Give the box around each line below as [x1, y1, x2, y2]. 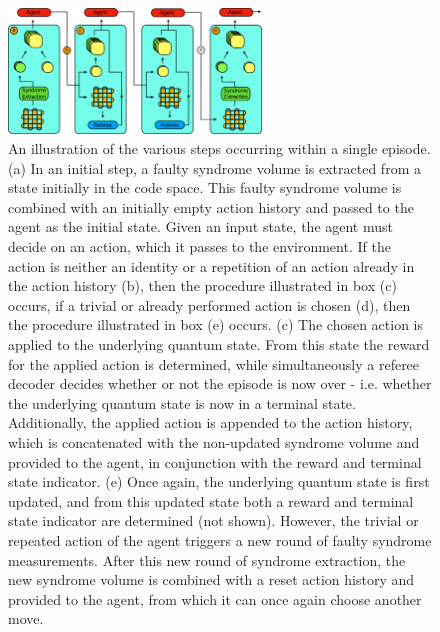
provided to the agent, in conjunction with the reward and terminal [8, 451, 422, 472]
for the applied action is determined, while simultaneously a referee [8, 353, 420, 374]
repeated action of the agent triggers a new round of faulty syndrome [8, 529, 432, 550]
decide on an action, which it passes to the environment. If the [8, 236, 391, 256]
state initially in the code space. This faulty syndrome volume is [8, 177, 402, 198]
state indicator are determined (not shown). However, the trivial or [8, 510, 419, 531]
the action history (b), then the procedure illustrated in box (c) [8, 275, 397, 296]
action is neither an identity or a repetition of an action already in [8, 255, 415, 276]
